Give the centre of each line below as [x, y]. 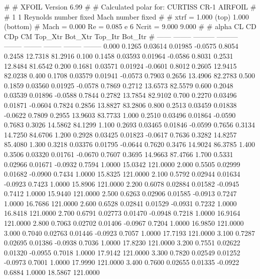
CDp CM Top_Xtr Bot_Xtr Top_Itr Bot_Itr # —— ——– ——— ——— [121, 36]
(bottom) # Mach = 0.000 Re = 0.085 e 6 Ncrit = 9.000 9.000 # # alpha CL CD [130, 26]
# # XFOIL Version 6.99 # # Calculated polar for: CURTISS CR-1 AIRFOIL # [130, 7]
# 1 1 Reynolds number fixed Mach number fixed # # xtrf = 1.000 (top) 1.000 [126, 16]
